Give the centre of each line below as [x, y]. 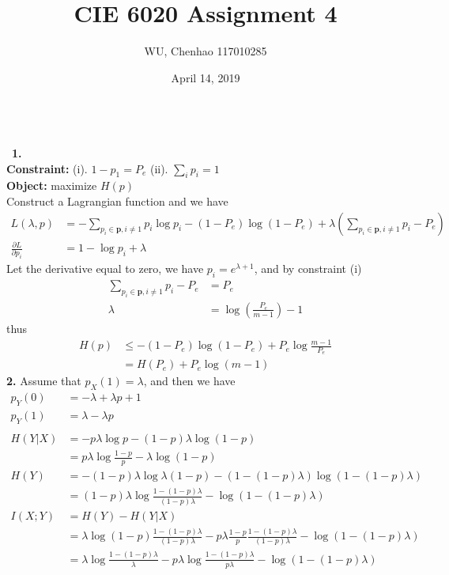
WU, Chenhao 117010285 [206, 51]
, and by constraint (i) [308, 269]
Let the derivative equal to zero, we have [105, 269]
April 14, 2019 [206, 77]
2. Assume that [44, 381]
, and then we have [189, 381]
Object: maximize [52, 185]
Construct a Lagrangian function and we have [117, 200]
